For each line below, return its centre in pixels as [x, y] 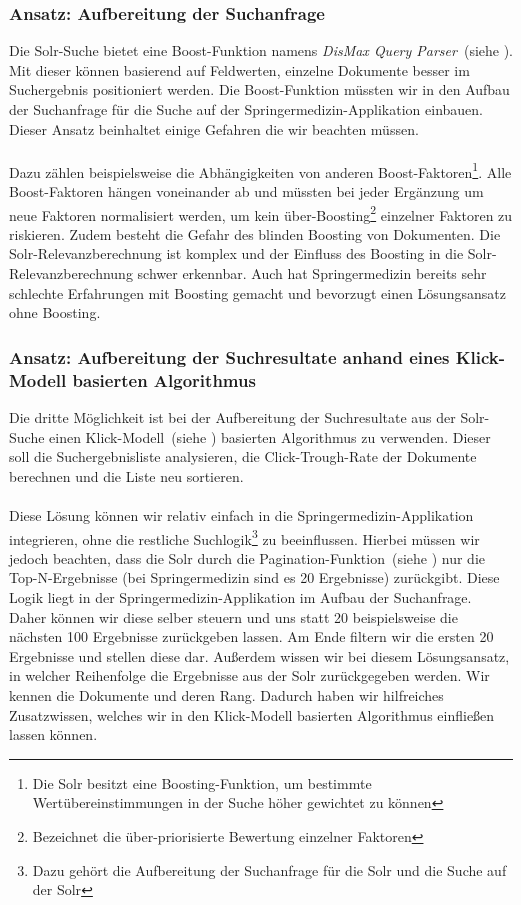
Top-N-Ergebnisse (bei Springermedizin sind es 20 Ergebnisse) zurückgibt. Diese [254, 577]
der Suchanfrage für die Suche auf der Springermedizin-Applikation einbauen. [246, 109]
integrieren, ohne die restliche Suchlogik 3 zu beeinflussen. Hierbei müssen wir [244, 537]
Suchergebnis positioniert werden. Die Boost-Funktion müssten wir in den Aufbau [259, 89]
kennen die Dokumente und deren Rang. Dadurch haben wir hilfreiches [226, 694]
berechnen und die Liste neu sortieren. [126, 475]
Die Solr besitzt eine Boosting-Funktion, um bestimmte [202, 782]
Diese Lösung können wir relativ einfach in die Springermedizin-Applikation [241, 514]
